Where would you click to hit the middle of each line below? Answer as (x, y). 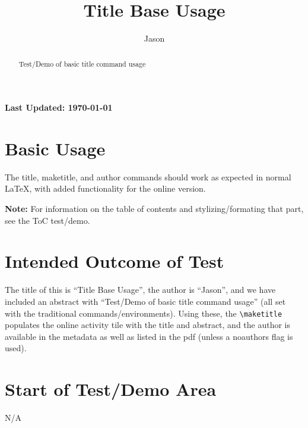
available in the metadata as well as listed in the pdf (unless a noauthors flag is (149, 336)
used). (16, 348)
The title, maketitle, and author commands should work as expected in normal (148, 176)
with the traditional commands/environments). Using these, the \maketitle (144, 313)
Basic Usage (55, 148)
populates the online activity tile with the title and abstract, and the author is (148, 325)
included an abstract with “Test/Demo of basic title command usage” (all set (145, 301)
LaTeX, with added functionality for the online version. (105, 188)
